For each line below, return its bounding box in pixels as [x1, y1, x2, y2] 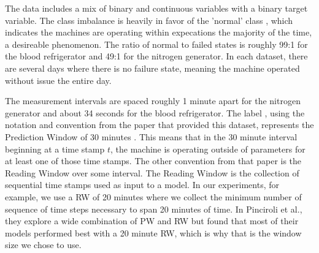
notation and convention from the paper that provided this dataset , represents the [5, 118, 314, 131]
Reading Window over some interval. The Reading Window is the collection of [5, 166, 299, 179]
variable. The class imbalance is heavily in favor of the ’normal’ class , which [5, 13, 293, 26]
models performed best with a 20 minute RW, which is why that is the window [5, 226, 302, 239]
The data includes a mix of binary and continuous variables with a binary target [5, 2, 308, 14]
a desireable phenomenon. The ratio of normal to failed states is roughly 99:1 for [5, 37, 308, 50]
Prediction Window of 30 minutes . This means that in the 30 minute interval [5, 130, 298, 143]
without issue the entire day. [5, 74, 112, 86]
